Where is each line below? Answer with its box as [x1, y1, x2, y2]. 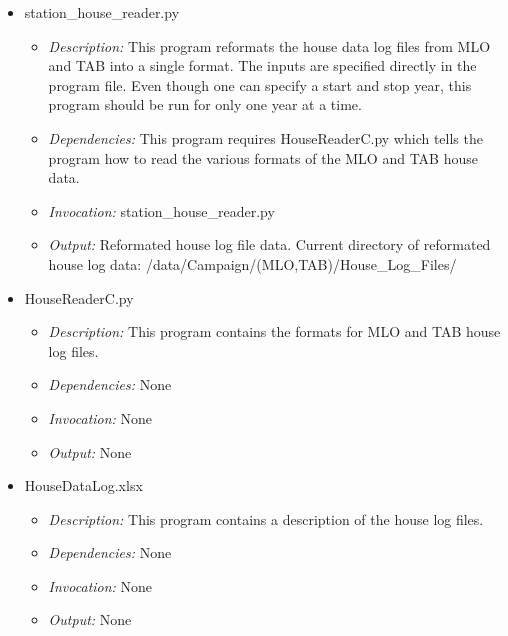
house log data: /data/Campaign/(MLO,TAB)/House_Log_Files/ [48, 253, 457, 274]
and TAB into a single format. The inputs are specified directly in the [48, 55, 477, 76]
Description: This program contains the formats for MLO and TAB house [48, 321, 501, 342]
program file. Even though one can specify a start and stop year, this [48, 74, 472, 95]
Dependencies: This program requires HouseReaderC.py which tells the [48, 127, 483, 148]
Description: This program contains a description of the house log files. [48, 508, 484, 529]
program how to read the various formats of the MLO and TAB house [48, 147, 478, 168]
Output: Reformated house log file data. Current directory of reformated [48, 234, 491, 255]
